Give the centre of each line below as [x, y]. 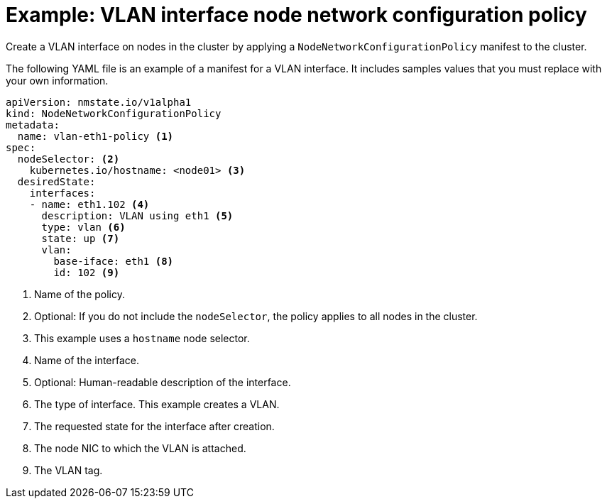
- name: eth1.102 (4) [89, 204]
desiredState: [56, 181]
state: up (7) [81, 238]
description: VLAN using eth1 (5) [137, 215]
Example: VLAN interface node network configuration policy [296, 15]
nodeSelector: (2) [69, 159]
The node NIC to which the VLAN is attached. [140, 448]
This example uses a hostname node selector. [142, 338]
